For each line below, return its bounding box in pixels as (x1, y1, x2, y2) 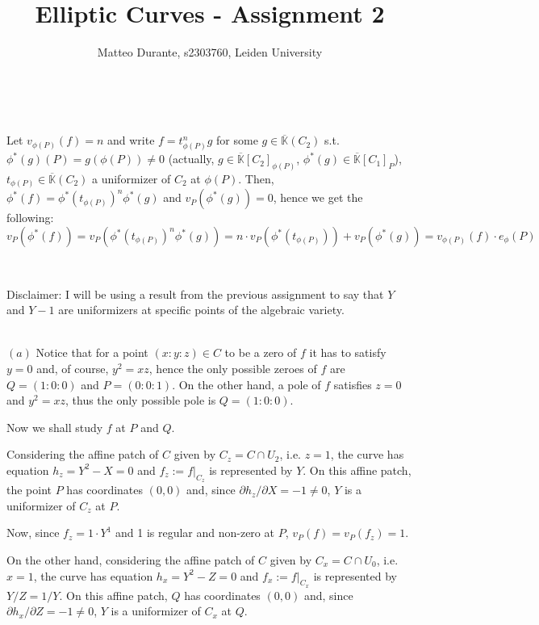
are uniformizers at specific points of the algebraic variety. (58, 301, 345, 318)
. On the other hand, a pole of (172, 375, 321, 392)
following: (6, 209, 54, 226)
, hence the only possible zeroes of (148, 359, 317, 376)
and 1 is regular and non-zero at (115, 524, 274, 541)
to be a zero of (224, 344, 297, 361)
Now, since (6, 524, 60, 541)
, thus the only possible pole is (65, 392, 216, 409)
